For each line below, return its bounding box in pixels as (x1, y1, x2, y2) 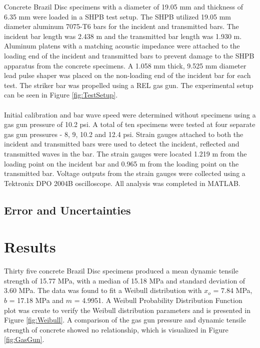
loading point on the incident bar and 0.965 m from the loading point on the (4, 158, 239, 168)
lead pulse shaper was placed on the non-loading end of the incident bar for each (4, 70, 251, 80)
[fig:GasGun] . (4, 334, 44, 344)
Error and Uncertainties (4, 202, 131, 217)
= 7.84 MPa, (213, 285, 252, 295)
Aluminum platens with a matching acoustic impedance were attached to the (4, 40, 240, 51)
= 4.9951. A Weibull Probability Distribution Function (74, 294, 242, 305)
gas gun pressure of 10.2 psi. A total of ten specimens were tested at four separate (4, 119, 255, 129)
